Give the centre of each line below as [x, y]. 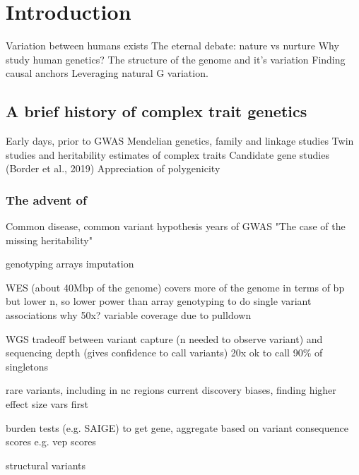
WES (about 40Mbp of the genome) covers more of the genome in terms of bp [175, 287]
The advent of [46, 199]
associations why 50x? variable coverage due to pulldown [129, 315]
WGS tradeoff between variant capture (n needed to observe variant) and [164, 338]
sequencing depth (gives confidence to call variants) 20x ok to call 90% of [164, 353]
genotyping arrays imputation [70, 264]
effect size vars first [47, 404]
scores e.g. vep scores [51, 441]
